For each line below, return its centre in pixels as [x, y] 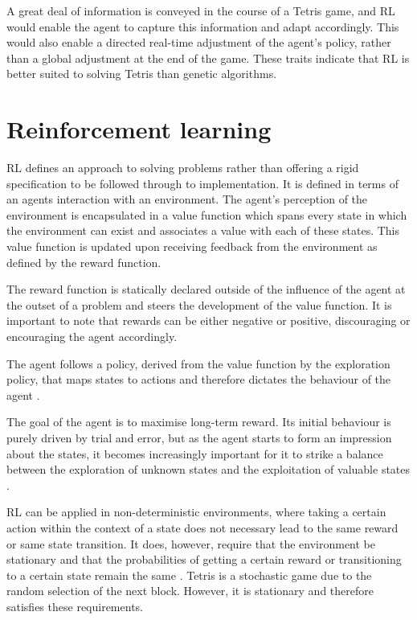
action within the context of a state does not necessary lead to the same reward [202, 527]
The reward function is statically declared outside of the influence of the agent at [206, 289]
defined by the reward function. [84, 262]
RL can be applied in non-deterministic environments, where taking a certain [196, 512]
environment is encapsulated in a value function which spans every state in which [207, 214]
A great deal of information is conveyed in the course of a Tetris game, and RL [201, 10]
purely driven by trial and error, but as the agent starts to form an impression [199, 437]
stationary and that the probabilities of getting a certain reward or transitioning [204, 559]
